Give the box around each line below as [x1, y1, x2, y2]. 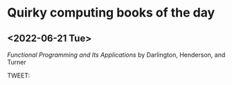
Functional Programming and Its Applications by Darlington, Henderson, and [7, 50, 226, 59]
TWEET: [7, 71, 30, 79]
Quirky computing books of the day [7, 5, 215, 21]
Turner [7, 58, 26, 66]
